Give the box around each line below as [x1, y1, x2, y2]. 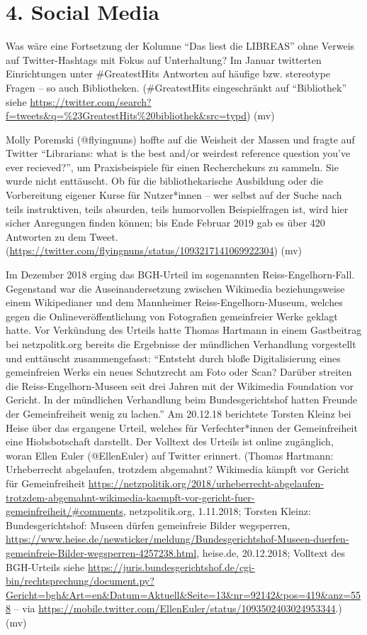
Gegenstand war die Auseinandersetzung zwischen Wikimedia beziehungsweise [6, 281, 345, 295]
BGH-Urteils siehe [6, 559, 85, 574]
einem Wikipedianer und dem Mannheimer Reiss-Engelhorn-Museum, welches [6, 295, 343, 310]
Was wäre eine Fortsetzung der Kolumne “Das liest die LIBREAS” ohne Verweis [6, 38, 355, 53]
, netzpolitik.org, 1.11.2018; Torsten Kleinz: [123, 504, 311, 519]
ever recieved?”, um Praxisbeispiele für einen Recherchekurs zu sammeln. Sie [6, 159, 339, 174]
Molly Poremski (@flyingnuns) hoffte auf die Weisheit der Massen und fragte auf [6, 131, 355, 146]
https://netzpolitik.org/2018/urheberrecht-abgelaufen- [88, 475, 324, 490]
